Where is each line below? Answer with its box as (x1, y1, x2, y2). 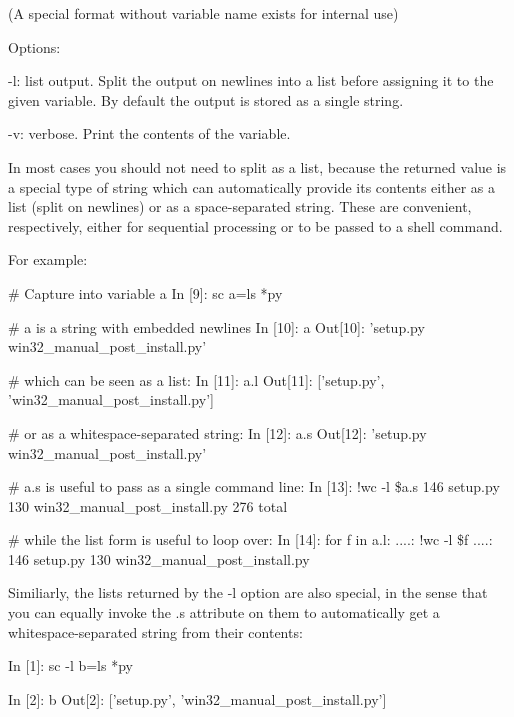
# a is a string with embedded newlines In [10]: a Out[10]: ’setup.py (8, 316, 425, 337)
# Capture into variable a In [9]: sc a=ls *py (8, 282, 283, 303)
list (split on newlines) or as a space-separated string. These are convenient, (8, 196, 472, 217)
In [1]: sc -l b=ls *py (8, 655, 133, 676)
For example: (8, 249, 88, 270)
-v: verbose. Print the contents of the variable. (8, 123, 291, 144)
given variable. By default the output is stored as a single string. (8, 89, 404, 110)
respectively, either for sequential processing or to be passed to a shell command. (8, 215, 503, 236)
